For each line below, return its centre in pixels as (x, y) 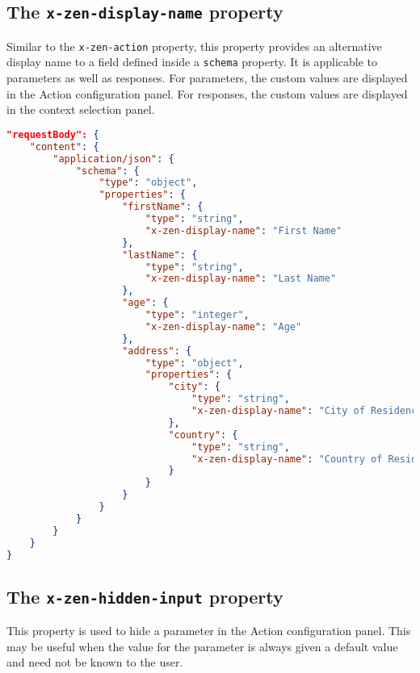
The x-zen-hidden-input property (145, 596)
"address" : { (157, 351)
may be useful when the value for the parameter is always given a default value (202, 646)
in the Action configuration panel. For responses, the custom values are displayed (207, 93)
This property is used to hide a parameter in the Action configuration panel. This (209, 631)
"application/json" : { (113, 159)
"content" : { (64, 146)
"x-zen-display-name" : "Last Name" (241, 279)
